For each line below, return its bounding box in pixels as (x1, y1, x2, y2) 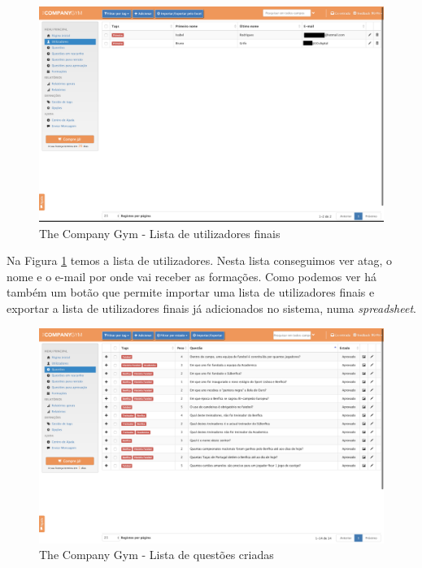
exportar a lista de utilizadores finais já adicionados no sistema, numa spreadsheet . (7, 299, 416, 316)
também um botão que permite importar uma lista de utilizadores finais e (7, 284, 375, 301)
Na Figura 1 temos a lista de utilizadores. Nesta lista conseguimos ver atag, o (7, 252, 393, 269)
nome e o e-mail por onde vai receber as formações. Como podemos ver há (7, 267, 376, 284)
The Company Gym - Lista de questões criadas (39, 546, 274, 563)
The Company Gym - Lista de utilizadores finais (39, 224, 281, 241)
